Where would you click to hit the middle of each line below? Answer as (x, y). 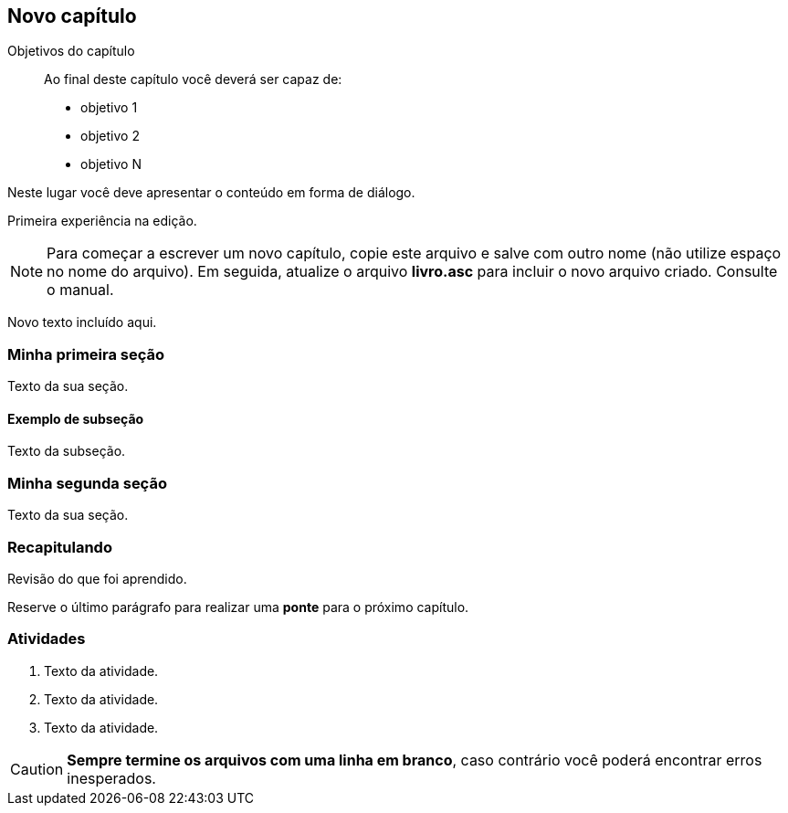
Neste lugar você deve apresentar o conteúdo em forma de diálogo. (211, 193)
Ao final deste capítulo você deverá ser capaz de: (193, 79)
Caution (37, 769)
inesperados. (111, 778)
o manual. (80, 290)
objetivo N (111, 164)
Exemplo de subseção (76, 418)
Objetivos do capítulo (71, 51)
